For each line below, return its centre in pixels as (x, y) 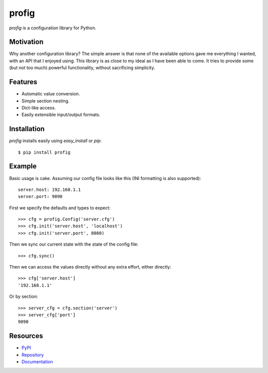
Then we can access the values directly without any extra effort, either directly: (90, 267)
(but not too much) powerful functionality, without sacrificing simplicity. (82, 68)
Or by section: (24, 296)
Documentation (37, 362)
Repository (33, 355)
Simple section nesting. (45, 101)
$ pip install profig (44, 152)
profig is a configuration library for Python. (53, 28)
